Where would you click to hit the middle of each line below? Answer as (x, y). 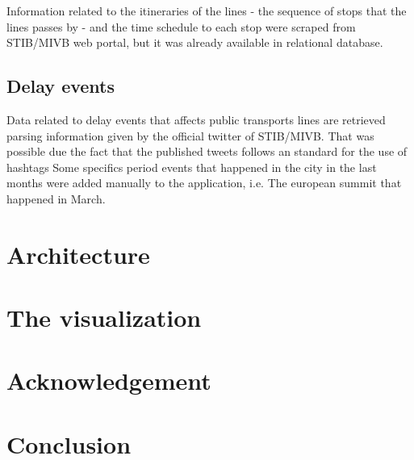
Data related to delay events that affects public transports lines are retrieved (196, 119)
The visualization (104, 318)
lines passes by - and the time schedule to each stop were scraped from (181, 26)
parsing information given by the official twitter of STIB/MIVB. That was (190, 135)
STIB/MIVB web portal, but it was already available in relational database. (195, 42)
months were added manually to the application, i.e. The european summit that (204, 183)
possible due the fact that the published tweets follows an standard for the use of (207, 151)
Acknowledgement (109, 381)
